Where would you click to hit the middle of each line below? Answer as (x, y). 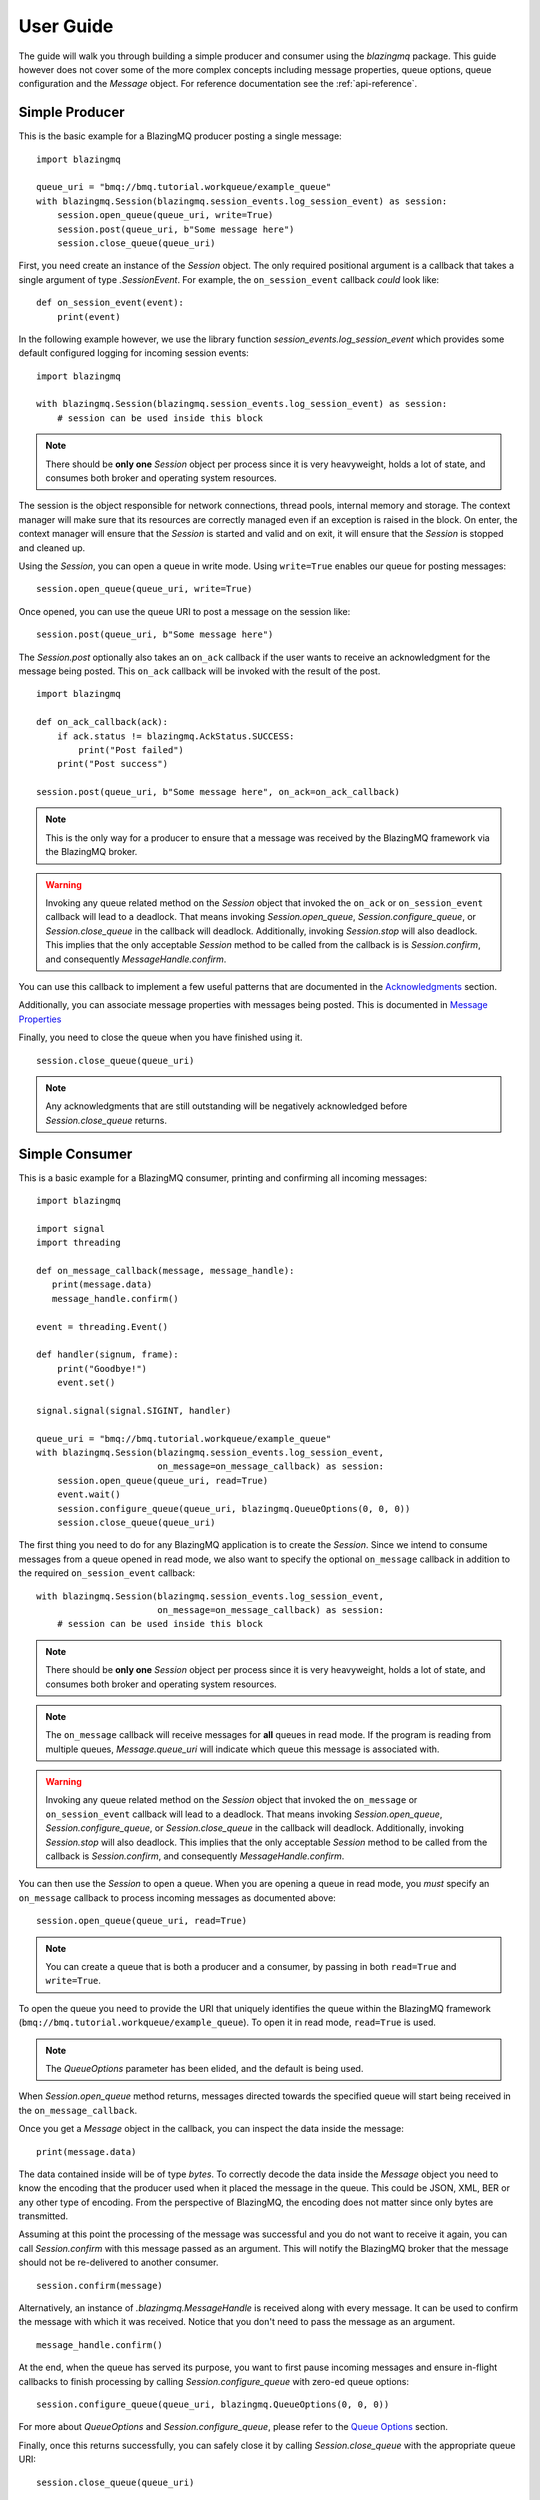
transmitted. (43, 2216)
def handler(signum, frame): (107, 1354)
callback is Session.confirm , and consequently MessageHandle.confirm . (195, 1856)
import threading (78, 1243)
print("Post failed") (131, 749)
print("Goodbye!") (102, 1368)
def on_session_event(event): (110, 303)
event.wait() (88, 1494)
